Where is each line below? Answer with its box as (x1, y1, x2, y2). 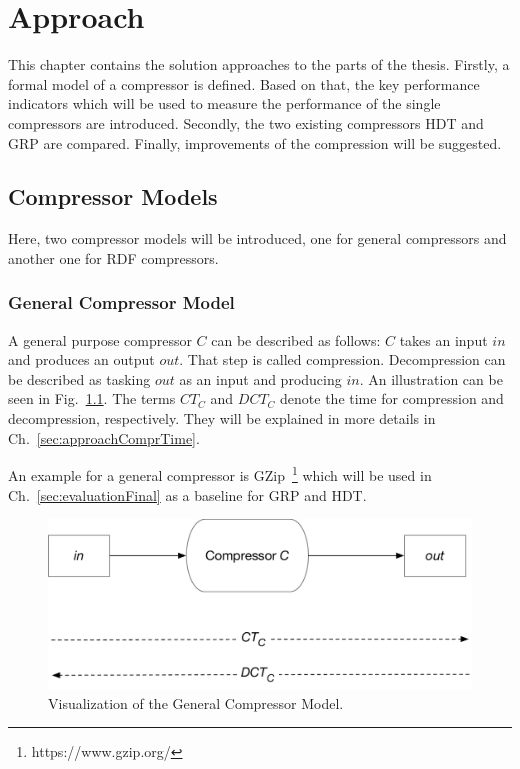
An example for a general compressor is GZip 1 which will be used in (8, 462, 432, 485)
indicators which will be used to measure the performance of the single (8, 93, 441, 114)
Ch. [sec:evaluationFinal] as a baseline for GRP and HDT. (8, 484, 367, 505)
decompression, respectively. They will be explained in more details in (8, 408, 436, 429)
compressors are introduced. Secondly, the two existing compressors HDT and (8, 112, 484, 133)
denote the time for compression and (280, 388, 504, 409)
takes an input (399, 329, 488, 350)
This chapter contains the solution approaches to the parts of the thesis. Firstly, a (8, 54, 510, 75)
